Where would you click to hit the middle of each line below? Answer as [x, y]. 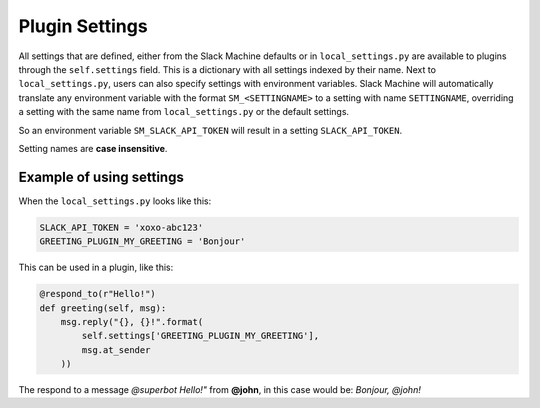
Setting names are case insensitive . [93, 148]
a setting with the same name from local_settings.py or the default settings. [184, 112]
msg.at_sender [116, 349]
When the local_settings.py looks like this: [115, 201]
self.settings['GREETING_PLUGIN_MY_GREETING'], [200, 336]
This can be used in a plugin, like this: [96, 267]
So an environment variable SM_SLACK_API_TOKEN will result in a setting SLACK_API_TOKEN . [210, 130]
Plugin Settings [83, 26]
